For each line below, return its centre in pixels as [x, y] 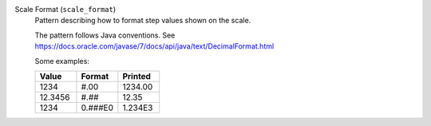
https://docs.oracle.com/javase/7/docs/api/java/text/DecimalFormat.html [154, 46]
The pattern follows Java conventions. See [105, 35]
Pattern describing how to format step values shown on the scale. [143, 21]
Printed [137, 76]
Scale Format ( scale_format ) [65, 9]
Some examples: [62, 61]
